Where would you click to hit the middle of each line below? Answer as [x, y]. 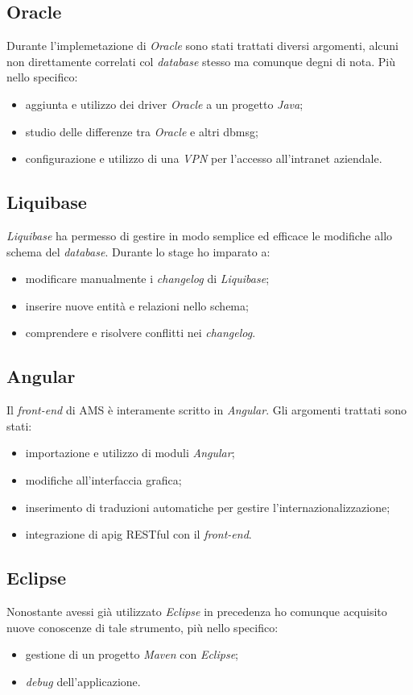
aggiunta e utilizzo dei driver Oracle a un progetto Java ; [164, 104]
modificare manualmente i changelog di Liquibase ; [147, 279]
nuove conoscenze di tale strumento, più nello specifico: [142, 627]
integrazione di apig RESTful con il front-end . [138, 534]
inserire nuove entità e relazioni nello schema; [137, 305]
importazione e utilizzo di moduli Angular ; [130, 453]
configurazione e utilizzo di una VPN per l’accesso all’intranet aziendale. [204, 158]
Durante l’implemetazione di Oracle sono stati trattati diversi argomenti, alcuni [203, 46]
